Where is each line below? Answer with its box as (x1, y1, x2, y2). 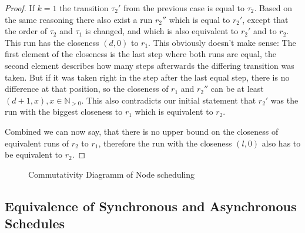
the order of (5, 25, 48, 37)
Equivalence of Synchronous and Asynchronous (5, 197, 297, 215)
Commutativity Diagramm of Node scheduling (28, 168, 195, 180)
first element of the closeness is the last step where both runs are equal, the (5, 48, 276, 60)
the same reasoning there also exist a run (5, 13, 153, 25)
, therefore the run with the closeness (98, 137, 232, 149)
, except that (242, 13, 289, 25)
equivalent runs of (5, 137, 69, 149)
